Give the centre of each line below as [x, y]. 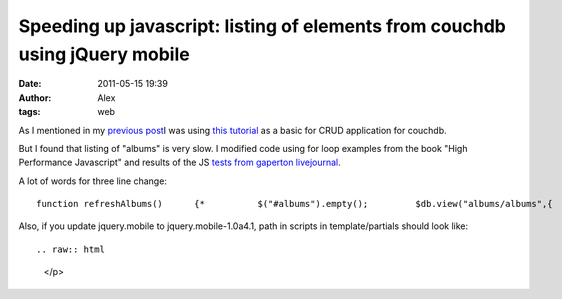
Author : [35, 97]
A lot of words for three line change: [92, 181]
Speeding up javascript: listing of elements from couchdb [262, 26]
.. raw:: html [70, 249]
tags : [29, 112]
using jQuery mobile [104, 54]
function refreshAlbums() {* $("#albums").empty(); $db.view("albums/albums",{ [295, 204]
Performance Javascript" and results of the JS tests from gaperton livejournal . [180, 162]
